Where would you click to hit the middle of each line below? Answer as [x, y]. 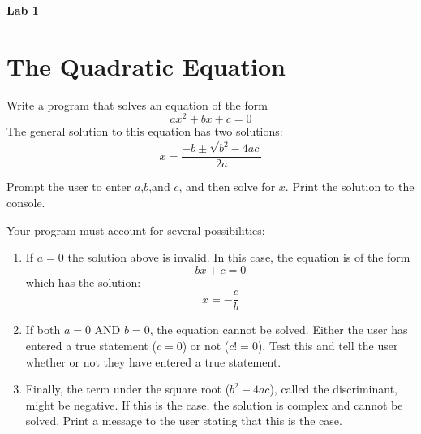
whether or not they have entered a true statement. [153, 361]
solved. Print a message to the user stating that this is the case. [184, 421]
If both [43, 330]
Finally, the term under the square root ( [128, 389]
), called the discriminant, [334, 389]
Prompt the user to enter [69, 187]
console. [26, 202]
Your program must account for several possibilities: [136, 230]
